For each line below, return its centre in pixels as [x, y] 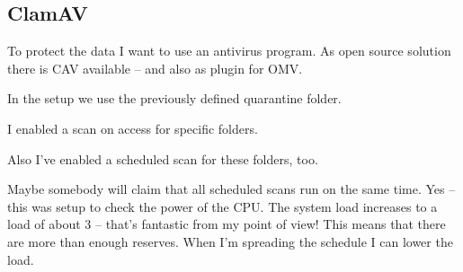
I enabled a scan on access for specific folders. [133, 128]
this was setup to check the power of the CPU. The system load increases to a [223, 206]
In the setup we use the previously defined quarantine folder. [174, 98]
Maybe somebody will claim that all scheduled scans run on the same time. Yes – [231, 189]
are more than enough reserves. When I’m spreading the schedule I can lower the [230, 241]
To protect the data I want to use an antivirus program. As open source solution [229, 51]
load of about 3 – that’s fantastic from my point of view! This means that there [227, 224]
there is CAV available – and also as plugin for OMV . [155, 68]
